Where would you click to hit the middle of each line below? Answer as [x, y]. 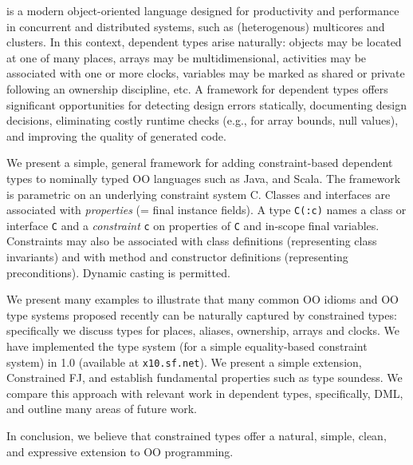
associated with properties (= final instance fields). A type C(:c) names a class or [206, 210]
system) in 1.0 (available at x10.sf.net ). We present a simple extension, [184, 362]
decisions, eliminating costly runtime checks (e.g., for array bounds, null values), [203, 120]
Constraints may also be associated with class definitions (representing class [192, 241]
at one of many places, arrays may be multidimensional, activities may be [187, 57]
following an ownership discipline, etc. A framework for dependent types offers [197, 88]
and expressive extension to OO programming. [120, 451]
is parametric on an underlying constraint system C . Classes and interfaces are [199, 194]
